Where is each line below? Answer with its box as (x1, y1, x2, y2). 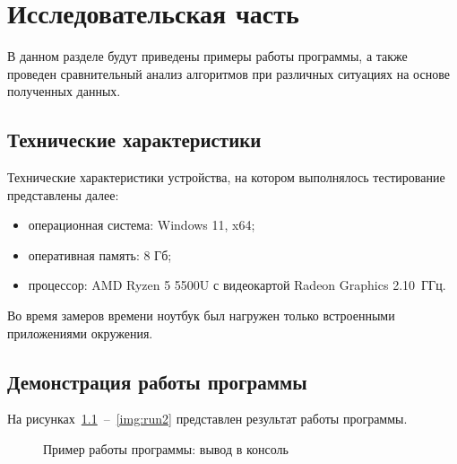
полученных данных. (7, 82, 121, 101)
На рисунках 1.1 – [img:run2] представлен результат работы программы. (7, 409, 408, 428)
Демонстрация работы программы (7, 367, 307, 395)
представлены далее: (7, 185, 119, 204)
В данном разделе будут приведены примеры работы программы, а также (7, 47, 408, 66)
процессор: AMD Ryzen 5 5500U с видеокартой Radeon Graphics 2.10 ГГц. (28, 276, 446, 294)
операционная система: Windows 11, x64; (28, 215, 255, 234)
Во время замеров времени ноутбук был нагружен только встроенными (7, 306, 395, 325)
